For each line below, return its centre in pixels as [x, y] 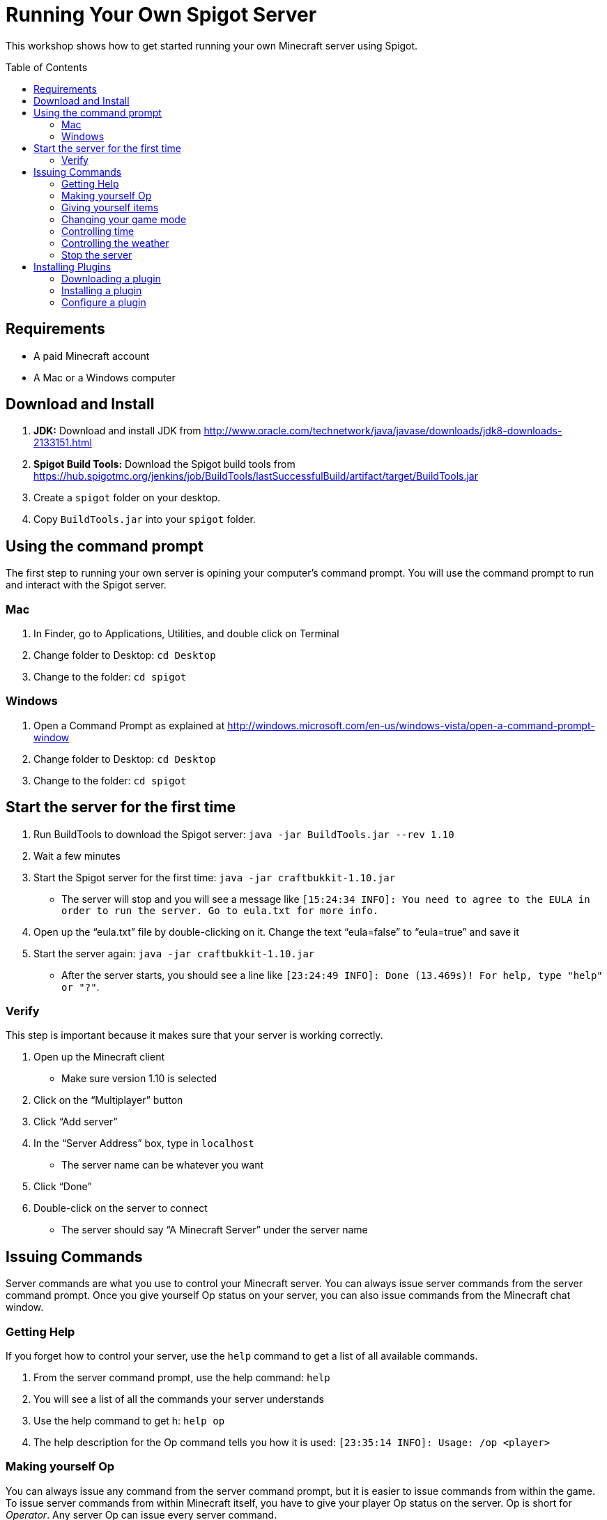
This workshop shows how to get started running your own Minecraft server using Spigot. [212, 45]
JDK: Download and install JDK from [117, 431]
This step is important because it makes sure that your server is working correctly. [194, 1035]
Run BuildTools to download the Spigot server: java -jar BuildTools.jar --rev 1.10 [244, 834]
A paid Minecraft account [92, 356]
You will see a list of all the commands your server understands [179, 1399]
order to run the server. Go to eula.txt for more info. [220, 910]
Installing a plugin [102, 290]
